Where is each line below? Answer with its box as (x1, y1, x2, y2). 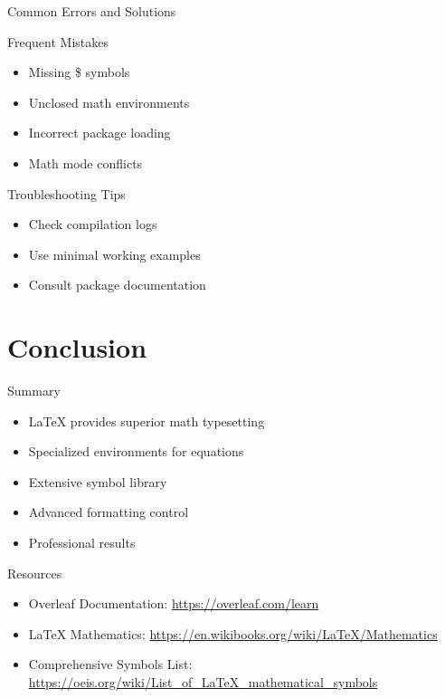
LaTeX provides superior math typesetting (28, 411, 265, 430)
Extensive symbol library (28, 472, 167, 491)
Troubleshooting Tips (7, 184, 126, 203)
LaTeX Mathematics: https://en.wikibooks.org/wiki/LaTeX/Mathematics (28, 624, 438, 643)
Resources (7, 563, 62, 582)
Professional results (28, 533, 136, 552)
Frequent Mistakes (7, 32, 109, 51)
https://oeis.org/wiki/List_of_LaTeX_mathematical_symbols (28, 673, 378, 691)
